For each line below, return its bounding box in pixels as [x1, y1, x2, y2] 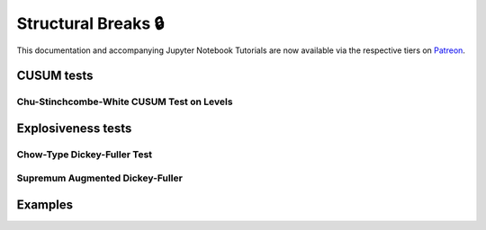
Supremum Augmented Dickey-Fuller [16, 172, 184, 184]
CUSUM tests [16, 68, 94, 84]
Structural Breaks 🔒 [16, 13, 165, 33]
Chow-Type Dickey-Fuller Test [16, 148, 153, 161]
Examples [16, 198, 74, 213]
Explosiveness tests [16, 120, 132, 136]
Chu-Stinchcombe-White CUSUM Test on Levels [16, 95, 233, 108]
